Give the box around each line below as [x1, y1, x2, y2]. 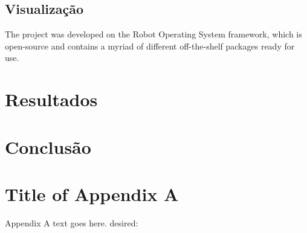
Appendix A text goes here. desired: [5, 216, 138, 229]
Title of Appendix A [5, 181, 179, 206]
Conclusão [5, 134, 91, 159]
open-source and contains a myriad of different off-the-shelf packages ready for [5, 39, 295, 52]
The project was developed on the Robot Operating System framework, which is [5, 28, 302, 40]
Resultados [5, 87, 98, 112]
